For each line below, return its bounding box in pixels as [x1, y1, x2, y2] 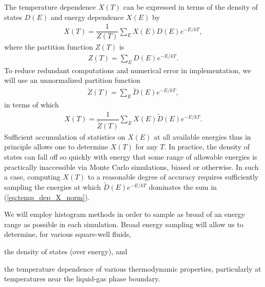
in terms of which [4, 99, 59, 110]
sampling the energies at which [4, 181, 101, 192]
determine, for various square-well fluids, [4, 229, 131, 239]
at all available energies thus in [154, 131, 251, 142]
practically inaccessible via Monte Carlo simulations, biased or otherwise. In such [4, 161, 259, 172]
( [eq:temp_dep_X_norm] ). [4, 191, 90, 202]
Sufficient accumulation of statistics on [4, 131, 126, 142]
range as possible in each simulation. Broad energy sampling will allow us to [4, 218, 243, 229]
